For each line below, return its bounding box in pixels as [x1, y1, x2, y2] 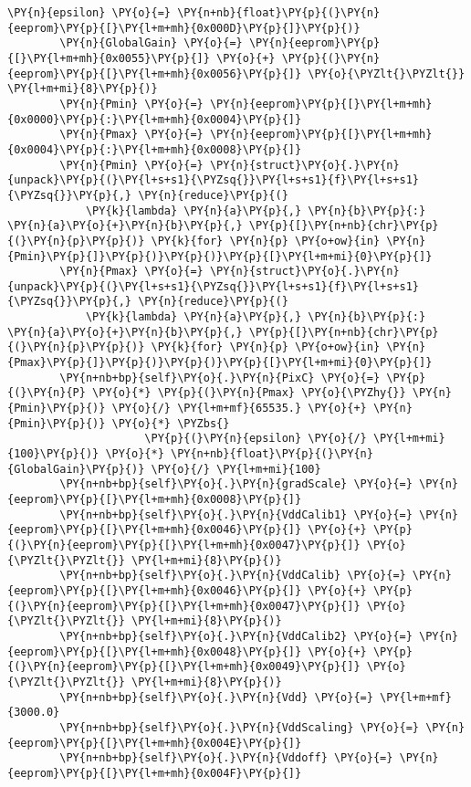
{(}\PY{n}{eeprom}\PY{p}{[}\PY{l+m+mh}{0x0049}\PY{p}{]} [7, 660, 361, 674]
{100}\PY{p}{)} [7, 447, 99, 461]
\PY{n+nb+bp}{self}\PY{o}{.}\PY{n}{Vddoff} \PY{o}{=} [59, 751, 393, 765]
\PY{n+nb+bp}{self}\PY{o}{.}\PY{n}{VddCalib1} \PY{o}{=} [59, 508, 413, 521]
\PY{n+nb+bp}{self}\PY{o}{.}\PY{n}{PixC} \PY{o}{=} [59, 371, 381, 384]
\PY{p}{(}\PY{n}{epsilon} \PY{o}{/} [144, 432, 367, 446]
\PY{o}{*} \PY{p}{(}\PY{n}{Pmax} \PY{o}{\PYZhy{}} [92, 386, 406, 400]
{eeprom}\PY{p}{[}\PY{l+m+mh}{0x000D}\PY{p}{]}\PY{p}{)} [7, 21, 361, 35]
